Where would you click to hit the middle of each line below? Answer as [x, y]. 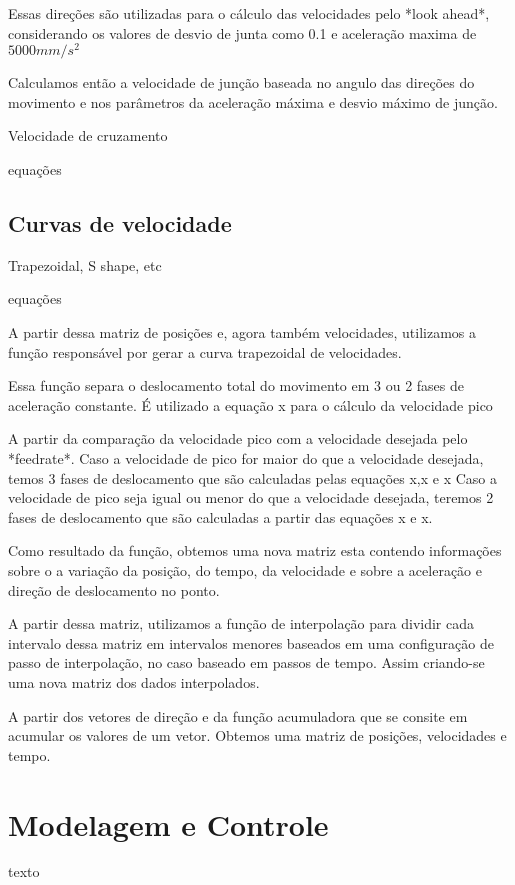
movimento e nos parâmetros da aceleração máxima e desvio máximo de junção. [253, 101]
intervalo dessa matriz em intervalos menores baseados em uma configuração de [251, 642]
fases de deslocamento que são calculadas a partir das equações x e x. [220, 516]
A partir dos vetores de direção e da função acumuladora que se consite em [238, 715]
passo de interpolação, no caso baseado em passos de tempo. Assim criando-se [246, 662]
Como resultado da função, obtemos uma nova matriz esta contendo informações [255, 550]
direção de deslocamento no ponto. [114, 589]
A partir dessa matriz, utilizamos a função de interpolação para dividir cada [241, 623]
